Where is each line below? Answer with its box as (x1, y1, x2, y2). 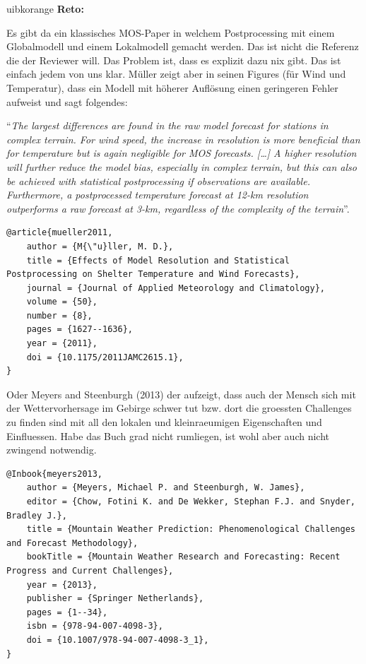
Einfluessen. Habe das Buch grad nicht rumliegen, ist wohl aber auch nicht (6, 428, 329, 443)
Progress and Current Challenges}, (6, 565, 174, 576)
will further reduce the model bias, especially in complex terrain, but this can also (6, 159, 357, 174)
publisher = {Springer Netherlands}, (26, 593, 204, 604)
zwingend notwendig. (6, 442, 97, 457)
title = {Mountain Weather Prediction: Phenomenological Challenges (26, 524, 355, 535)
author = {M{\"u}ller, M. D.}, (26, 241, 174, 251)
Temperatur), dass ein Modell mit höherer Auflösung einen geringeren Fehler (6, 80, 338, 95)
